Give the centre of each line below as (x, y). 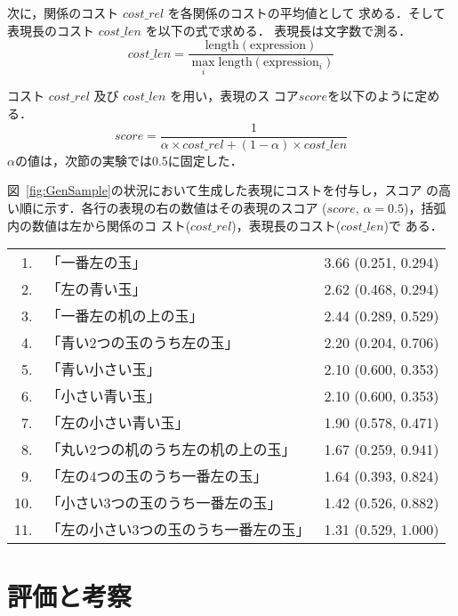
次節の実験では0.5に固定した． (153, 160)
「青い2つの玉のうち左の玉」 (143, 343)
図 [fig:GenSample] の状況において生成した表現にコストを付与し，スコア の (223, 190)
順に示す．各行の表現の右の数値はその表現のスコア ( (173, 207)
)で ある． (413, 225)
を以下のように (371, 96)
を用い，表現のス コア (234, 96)
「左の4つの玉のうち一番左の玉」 (157, 476)
